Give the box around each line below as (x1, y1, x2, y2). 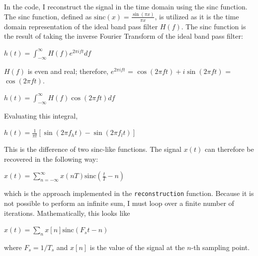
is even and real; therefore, (27, 65, 109, 76)
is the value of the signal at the (89, 242, 185, 253)
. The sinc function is (181, 21, 246, 31)
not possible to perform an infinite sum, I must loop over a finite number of (4, 198, 234, 208)
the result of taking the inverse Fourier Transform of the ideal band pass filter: (4, 31, 243, 41)
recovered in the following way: (4, 153, 98, 164)
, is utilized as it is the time (155, 11, 239, 21)
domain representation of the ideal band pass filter (4, 21, 158, 31)
